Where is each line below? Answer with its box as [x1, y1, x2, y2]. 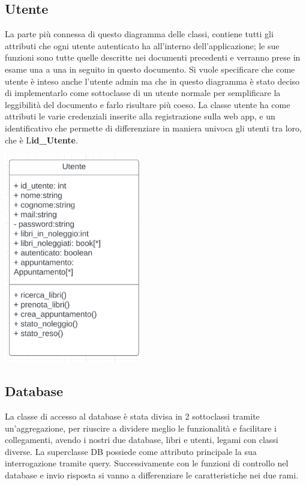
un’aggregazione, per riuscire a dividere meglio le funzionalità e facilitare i [5, 421, 277, 434]
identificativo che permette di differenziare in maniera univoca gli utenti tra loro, [5, 121, 302, 134]
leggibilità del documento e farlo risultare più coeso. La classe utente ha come [5, 98, 290, 110]
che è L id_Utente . [5, 133, 78, 146]
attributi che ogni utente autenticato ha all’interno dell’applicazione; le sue [5, 39, 280, 52]
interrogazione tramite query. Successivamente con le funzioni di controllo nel [5, 457, 289, 469]
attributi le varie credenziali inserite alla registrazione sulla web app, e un [5, 110, 275, 122]
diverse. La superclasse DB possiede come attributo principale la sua [5, 445, 257, 457]
